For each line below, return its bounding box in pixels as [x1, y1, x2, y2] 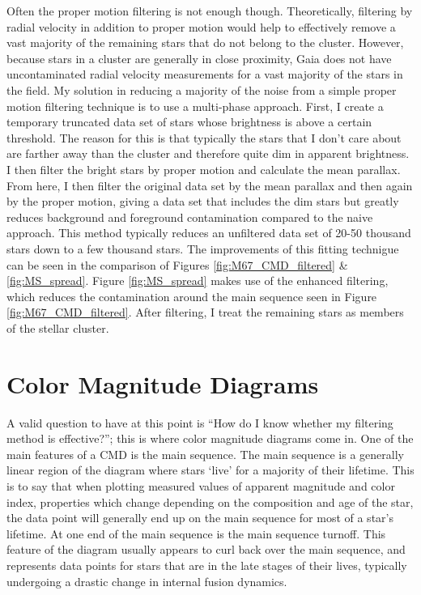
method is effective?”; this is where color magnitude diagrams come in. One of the [6, 430, 414, 447]
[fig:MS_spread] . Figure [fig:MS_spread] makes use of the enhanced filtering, [6, 272, 389, 289]
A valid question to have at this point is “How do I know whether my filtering [6, 414, 393, 431]
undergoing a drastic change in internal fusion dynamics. [6, 572, 287, 589]
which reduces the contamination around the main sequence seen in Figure [6, 287, 377, 304]
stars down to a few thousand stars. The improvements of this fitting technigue [6, 240, 399, 257]
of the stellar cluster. [6, 319, 109, 336]
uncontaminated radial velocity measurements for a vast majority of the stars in [6, 66, 403, 83]
